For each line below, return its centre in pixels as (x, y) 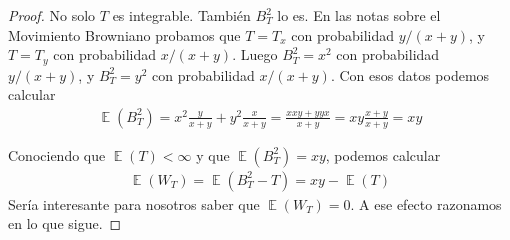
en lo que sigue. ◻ (65, 223)
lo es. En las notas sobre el (359, 15)
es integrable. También (181, 15)
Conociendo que (57, 154)
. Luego (255, 54)
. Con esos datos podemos (410, 74)
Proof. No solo (52, 15)
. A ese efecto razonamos (426, 203)
